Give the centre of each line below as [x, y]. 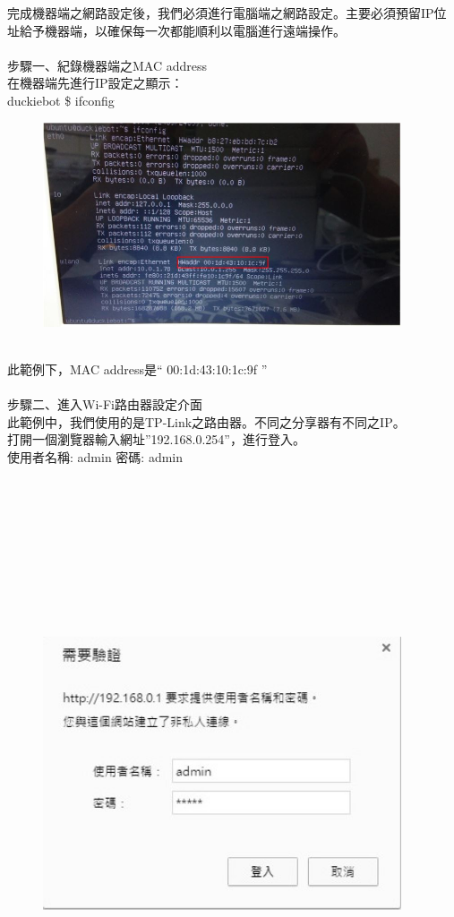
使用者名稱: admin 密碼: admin [95, 456]
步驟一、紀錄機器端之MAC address [107, 65]
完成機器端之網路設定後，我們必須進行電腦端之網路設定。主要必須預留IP [221, 13]
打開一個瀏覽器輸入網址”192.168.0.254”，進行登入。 [156, 439]
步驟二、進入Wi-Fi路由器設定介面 [105, 404]
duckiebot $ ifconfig [61, 100]
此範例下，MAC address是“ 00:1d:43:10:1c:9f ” [137, 369]
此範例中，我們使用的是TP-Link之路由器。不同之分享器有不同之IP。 [206, 421]
